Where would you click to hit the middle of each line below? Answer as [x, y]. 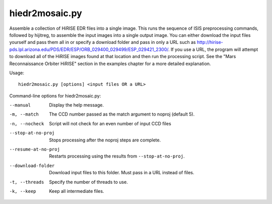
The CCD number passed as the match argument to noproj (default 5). [122, 114]
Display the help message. [77, 105]
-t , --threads [27, 182]
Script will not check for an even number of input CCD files [110, 123]
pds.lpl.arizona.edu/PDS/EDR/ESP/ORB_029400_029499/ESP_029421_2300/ [89, 49]
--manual [20, 105]
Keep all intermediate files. [77, 191]
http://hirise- [210, 42]
